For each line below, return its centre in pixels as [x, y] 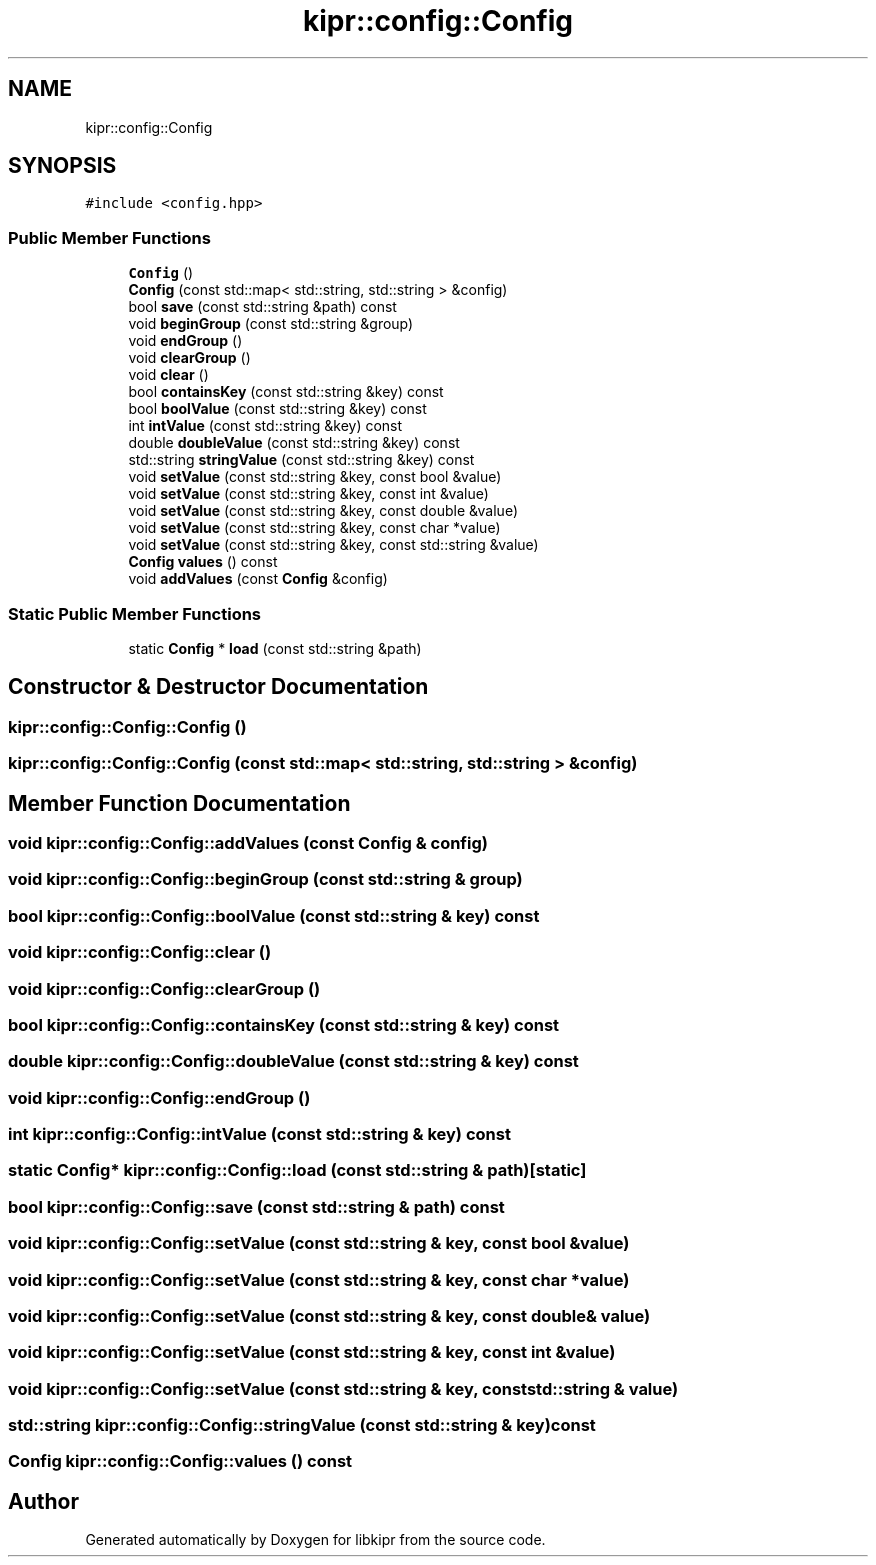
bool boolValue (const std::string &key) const [277, 409]
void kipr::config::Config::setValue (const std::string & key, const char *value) [319, 1279]
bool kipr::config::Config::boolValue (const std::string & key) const [274, 915]
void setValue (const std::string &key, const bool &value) [315, 477]
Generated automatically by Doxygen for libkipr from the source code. [315, 1540]
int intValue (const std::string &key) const [265, 426]
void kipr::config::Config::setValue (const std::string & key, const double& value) [329, 1315]
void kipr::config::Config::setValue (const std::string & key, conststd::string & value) [343, 1388]
